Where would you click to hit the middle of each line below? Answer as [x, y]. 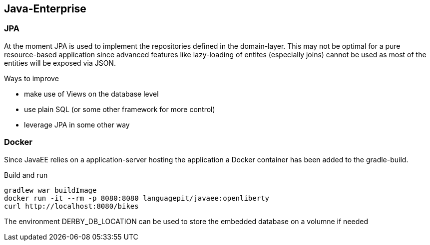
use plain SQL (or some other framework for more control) [120, 109]
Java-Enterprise [45, 9]
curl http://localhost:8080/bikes [71, 206]
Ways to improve [31, 78]
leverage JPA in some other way [77, 124]
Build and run [26, 175]
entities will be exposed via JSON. [60, 63]
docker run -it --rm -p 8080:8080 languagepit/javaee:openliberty [137, 198]
